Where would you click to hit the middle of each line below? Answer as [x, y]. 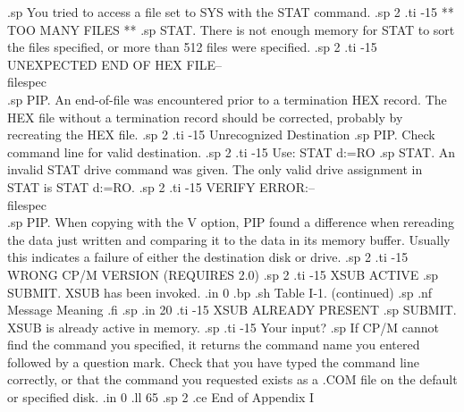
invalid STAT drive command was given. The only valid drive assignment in [215, 169]
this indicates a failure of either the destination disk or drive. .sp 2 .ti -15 [208, 257]
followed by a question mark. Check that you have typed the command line [213, 362]
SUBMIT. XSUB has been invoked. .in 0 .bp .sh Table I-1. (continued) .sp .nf [220, 292]
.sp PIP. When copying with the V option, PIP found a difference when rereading [231, 222]
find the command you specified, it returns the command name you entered [214, 345]
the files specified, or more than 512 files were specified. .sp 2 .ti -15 [192, 47]
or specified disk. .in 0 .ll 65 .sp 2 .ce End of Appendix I [161, 397]
